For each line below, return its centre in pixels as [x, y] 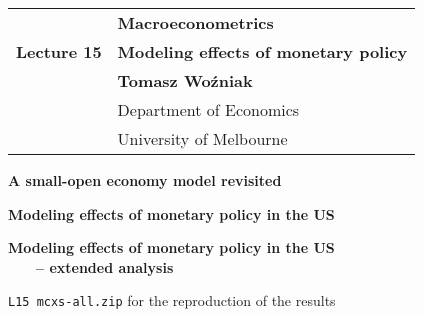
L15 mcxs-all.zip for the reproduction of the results [172, 300]
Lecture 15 [59, 51]
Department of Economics [208, 109]
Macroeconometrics [195, 22]
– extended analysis [105, 266]
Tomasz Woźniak [185, 80]
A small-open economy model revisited [145, 180]
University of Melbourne [202, 138]
